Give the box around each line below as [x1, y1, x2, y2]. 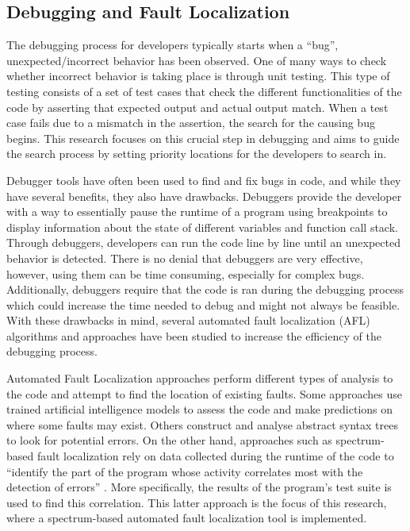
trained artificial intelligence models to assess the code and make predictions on [6, 401, 393, 417]
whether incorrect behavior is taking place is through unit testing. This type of [6, 67, 390, 84]
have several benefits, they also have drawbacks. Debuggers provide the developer [6, 187, 402, 204]
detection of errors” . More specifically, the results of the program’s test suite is [6, 479, 392, 495]
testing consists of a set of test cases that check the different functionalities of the [6, 83, 402, 99]
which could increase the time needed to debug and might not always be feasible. [6, 296, 400, 313]
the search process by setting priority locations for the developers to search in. [6, 145, 387, 162]
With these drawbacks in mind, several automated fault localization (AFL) [6, 312, 370, 329]
